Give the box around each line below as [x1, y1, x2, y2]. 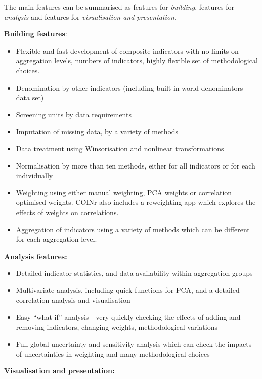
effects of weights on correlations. [16, 206, 119, 217]
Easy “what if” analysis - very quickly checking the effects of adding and [16, 312, 241, 322]
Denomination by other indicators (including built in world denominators [16, 82, 243, 93]
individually [16, 170, 53, 181]
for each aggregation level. [16, 234, 97, 244]
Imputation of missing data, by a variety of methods [16, 126, 179, 137]
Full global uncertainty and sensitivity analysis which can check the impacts [16, 339, 252, 349]
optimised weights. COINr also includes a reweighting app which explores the [16, 197, 256, 207]
